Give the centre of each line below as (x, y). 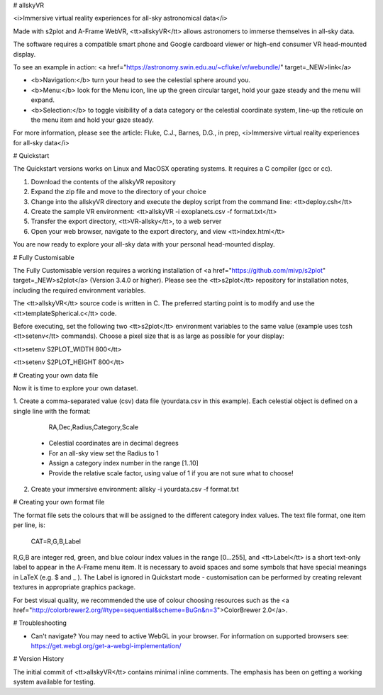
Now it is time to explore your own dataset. (76, 388)
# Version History (38, 659)
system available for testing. (54, 682)
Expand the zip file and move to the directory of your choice (119, 192)
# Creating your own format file (59, 502)
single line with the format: (52, 411)
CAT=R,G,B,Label (56, 541)
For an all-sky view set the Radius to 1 (104, 453)
